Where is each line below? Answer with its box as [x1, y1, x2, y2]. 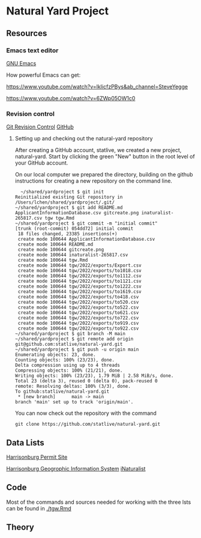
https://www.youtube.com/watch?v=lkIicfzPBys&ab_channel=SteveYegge [6, 83, 188, 90]
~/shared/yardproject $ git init [20, 189, 104, 195]
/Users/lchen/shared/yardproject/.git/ [14, 199, 115, 205]
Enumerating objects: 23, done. [14, 352, 96, 358]
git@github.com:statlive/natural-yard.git [14, 341, 123, 348]
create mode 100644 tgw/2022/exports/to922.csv [17, 325, 139, 331]
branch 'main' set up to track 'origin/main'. [14, 399, 134, 405]
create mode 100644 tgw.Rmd [17, 257, 88, 264]
